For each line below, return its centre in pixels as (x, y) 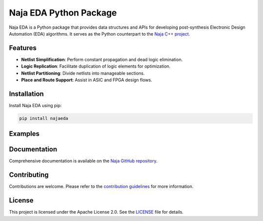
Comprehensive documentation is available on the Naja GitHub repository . (83, 161)
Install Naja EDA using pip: (35, 105)
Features (23, 48)
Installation (26, 94)
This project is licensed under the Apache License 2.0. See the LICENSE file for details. (96, 212)
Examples (24, 134)
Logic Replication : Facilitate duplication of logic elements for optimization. (96, 66)
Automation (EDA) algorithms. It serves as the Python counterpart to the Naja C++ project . (99, 34)
